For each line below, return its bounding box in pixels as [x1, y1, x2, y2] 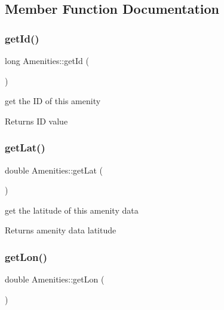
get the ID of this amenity [5, 95, 101, 107]
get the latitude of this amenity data [5, 203, 139, 216]
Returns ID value [5, 114, 68, 127]
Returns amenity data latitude [5, 224, 116, 236]
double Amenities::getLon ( [5, 273, 105, 285]
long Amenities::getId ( [5, 54, 89, 66]
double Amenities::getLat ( [5, 163, 103, 176]
